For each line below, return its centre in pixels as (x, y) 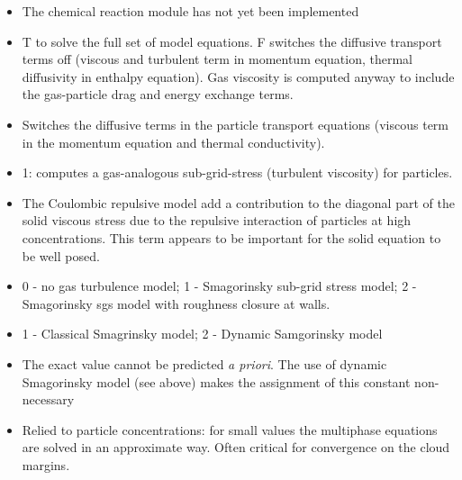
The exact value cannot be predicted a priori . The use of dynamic (204, 363)
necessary (48, 399)
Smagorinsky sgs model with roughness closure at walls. (176, 303)
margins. (46, 464)
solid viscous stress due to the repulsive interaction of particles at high (217, 220)
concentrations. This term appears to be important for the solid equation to (231, 237)
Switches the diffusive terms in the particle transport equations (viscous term (236, 124)
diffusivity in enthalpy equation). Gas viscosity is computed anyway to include (238, 76)
